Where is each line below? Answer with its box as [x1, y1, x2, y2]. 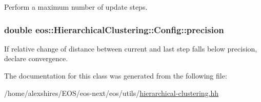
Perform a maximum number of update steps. [4, 2, 148, 12]
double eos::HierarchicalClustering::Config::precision [4, 23, 224, 36]
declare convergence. [4, 53, 68, 64]
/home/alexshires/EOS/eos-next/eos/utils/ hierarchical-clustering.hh [4, 87, 219, 98]
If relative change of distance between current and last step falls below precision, [4, 43, 257, 54]
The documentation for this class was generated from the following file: [4, 70, 227, 81]
